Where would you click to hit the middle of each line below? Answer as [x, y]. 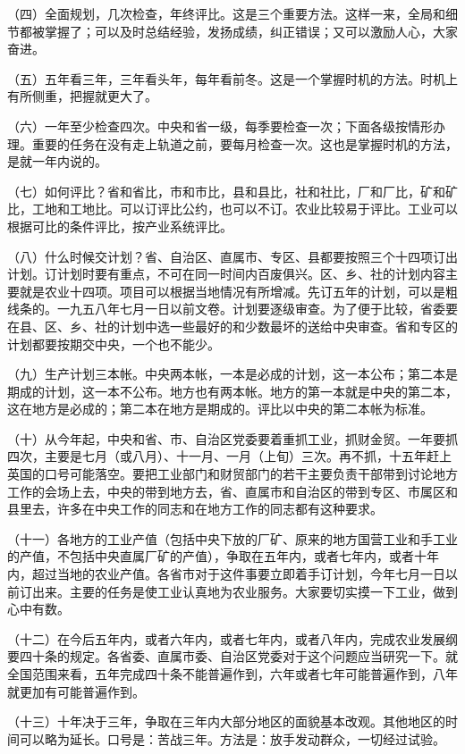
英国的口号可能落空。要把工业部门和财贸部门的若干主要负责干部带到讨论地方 [232, 474]
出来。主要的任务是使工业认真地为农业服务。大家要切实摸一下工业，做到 [245, 591]
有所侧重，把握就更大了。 [82, 96]
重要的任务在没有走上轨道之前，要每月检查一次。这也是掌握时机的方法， [245, 143]
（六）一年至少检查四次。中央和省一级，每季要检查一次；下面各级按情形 [220, 126]
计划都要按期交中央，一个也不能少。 [114, 343]
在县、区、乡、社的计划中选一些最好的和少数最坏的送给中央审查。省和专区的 [232, 326]
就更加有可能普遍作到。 [76, 691]
